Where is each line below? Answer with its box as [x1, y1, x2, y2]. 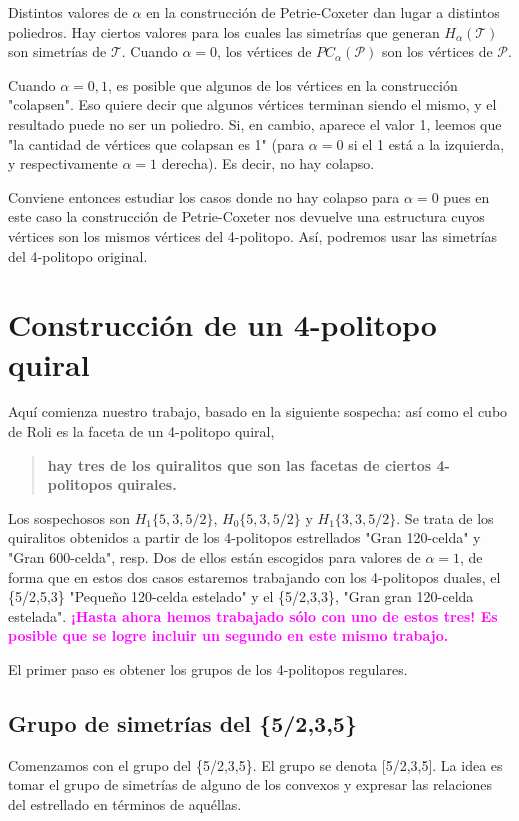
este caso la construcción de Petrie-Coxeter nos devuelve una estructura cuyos [8, 206, 485, 227]
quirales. [117, 474, 177, 495]
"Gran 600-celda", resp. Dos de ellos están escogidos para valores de [8, 547, 421, 567]
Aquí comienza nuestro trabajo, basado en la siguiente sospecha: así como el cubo [8, 401, 508, 422]
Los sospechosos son [8, 507, 130, 528]
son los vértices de [381, 41, 493, 62]
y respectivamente [8, 153, 118, 174]
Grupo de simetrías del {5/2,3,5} [8, 707, 358, 738]
